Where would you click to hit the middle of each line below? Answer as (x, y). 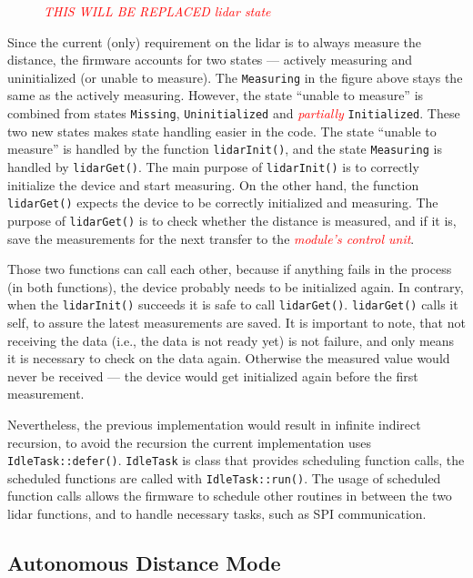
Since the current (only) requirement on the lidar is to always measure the (215, 41)
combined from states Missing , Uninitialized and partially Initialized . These (234, 113)
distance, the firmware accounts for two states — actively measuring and (210, 60)
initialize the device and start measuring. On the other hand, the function (213, 184)
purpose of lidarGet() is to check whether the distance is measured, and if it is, (232, 220)
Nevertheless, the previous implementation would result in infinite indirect (214, 424)
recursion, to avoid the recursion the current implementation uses (189, 442)
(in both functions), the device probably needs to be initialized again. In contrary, (236, 286)
